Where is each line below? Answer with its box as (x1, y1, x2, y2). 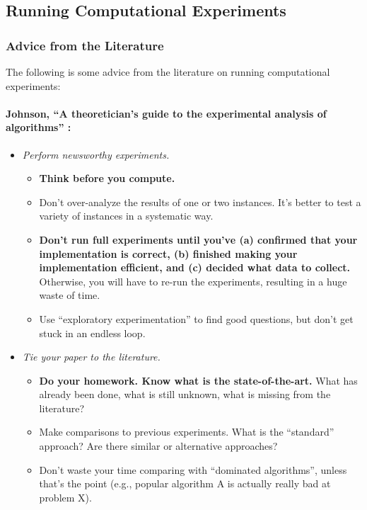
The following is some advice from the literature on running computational (6, 64, 330, 79)
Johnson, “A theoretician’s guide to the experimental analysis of (6, 106, 327, 120)
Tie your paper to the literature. (22, 349, 161, 364)
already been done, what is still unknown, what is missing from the (39, 387, 331, 402)
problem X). (39, 489, 92, 504)
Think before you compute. (39, 171, 175, 186)
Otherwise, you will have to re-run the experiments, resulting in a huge (39, 273, 347, 288)
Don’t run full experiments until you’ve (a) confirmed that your (39, 232, 358, 246)
